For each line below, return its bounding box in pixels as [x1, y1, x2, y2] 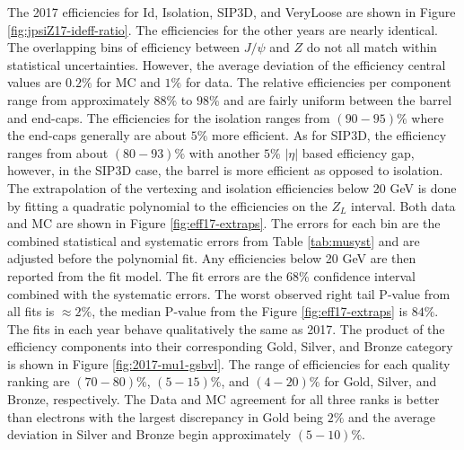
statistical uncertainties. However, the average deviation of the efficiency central [7, 55, 446, 74]
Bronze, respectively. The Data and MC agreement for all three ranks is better [7, 390, 440, 409]
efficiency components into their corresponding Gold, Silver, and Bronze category [7, 337, 453, 356]
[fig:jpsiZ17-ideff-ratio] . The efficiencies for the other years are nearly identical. [7, 20, 438, 39]
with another [188, 143, 260, 162]
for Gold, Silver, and [324, 372, 437, 391]
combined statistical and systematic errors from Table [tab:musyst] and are [7, 231, 420, 250]
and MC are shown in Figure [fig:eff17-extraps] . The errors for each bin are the [7, 214, 441, 233]
